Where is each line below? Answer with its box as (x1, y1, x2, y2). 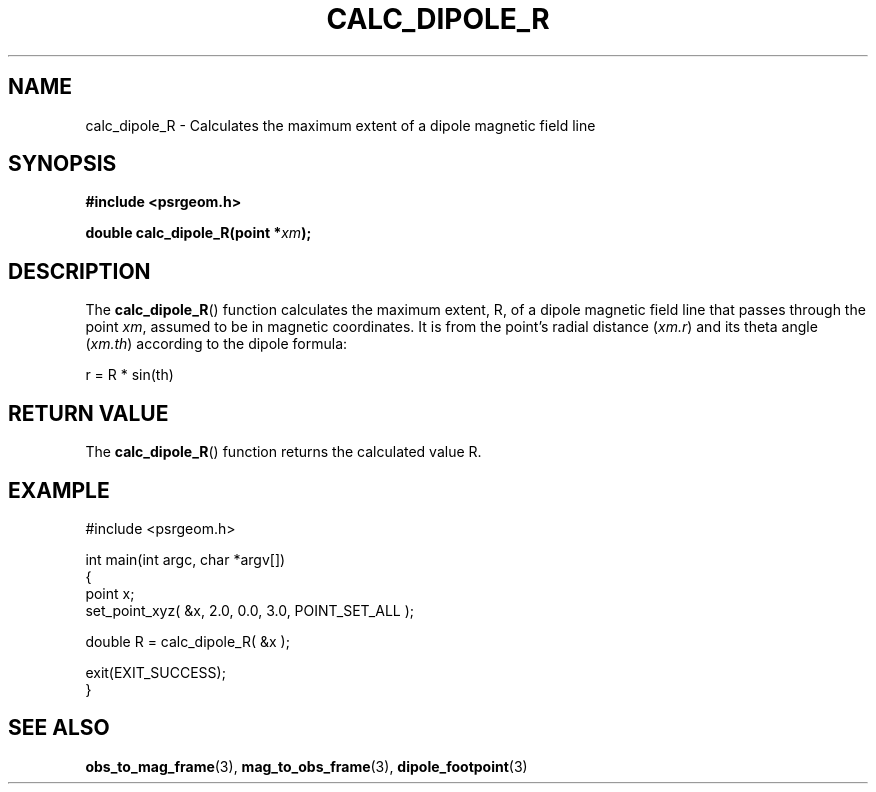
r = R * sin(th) (85, 366, 174, 384)
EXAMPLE (8, 477, 110, 503)
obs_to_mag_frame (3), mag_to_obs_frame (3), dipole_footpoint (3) (85, 757, 528, 775)
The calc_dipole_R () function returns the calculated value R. (85, 443, 482, 461)
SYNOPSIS (8, 151, 117, 177)
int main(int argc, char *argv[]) (85, 550, 286, 568)
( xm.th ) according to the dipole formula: (85, 335, 348, 353)
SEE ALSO (8, 715, 110, 741)
